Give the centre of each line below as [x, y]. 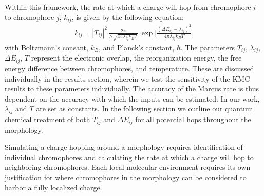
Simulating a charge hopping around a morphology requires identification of [124, 147]
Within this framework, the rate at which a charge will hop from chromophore [128, 7]
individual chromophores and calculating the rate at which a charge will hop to [129, 157]
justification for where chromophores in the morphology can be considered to [126, 177]
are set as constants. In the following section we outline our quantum [145, 109]
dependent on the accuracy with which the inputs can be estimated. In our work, [132, 98]
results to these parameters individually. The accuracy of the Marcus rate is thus [132, 89]
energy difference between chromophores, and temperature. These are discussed [129, 68]
